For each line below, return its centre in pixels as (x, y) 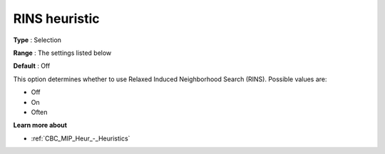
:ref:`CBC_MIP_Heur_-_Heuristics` (81, 138)
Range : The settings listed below (62, 53)
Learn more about (40, 125)
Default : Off (32, 66)
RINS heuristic (56, 19)
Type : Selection (37, 40)
